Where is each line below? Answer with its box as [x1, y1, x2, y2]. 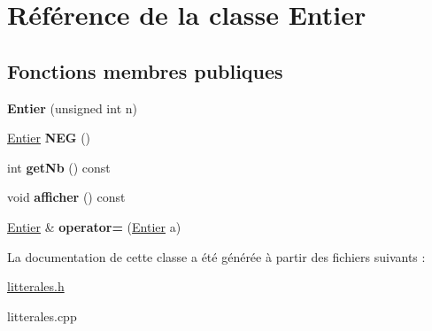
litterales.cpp [7, 306, 77, 325]
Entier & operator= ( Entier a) [7, 217, 181, 235]
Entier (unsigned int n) [7, 98, 137, 117]
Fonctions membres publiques [7, 57, 283, 84]
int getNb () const [7, 158, 111, 176]
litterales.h [7, 277, 65, 296]
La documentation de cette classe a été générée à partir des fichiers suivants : [7, 247, 426, 266]
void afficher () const [7, 188, 126, 206]
